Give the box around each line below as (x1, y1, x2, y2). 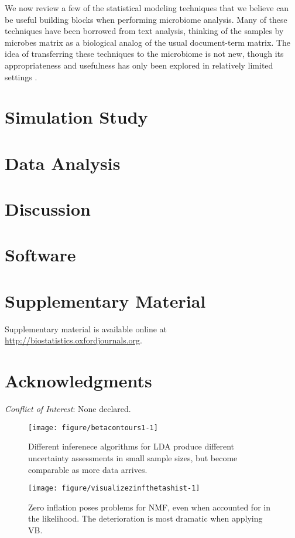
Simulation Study (5, 105, 148, 129)
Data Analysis (5, 151, 121, 175)
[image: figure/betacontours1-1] (28, 423, 158, 432)
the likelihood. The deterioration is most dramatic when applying (28, 512, 263, 525)
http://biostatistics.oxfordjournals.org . (5, 334, 143, 346)
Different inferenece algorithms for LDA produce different (28, 440, 235, 452)
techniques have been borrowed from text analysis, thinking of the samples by (5, 25, 284, 37)
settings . (5, 70, 37, 83)
